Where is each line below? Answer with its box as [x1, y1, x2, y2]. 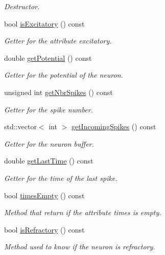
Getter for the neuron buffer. [4, 138, 94, 149]
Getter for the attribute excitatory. [4, 35, 112, 46]
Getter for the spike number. [4, 104, 93, 114]
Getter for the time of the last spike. [4, 172, 117, 183]
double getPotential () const [4, 52, 92, 63]
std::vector [4, 121, 37, 132]
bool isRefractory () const [4, 224, 85, 235]
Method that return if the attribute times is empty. [4, 207, 161, 218]
